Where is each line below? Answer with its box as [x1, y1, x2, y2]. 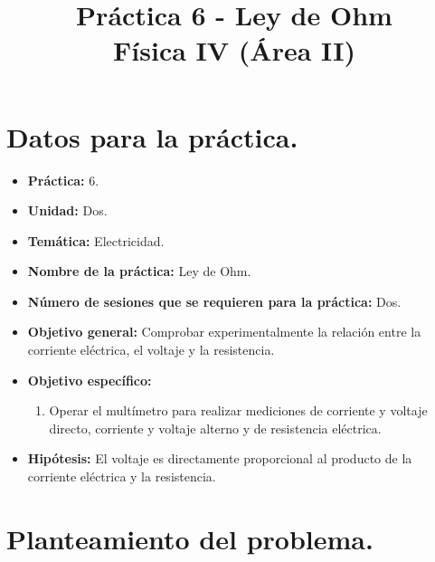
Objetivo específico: [27, 370, 152, 389]
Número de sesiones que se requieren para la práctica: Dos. [27, 291, 402, 310]
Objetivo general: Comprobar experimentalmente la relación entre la [27, 322, 421, 341]
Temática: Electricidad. [27, 231, 165, 250]
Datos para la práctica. [6, 118, 298, 155]
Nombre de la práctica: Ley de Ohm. [27, 262, 251, 281]
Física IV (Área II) [113, 32, 355, 69]
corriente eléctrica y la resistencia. [27, 467, 216, 486]
